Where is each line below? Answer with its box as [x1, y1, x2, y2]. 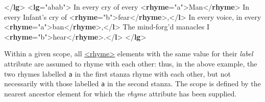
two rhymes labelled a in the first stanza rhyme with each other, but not [4, 68, 231, 79]
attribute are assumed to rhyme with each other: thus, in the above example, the [4, 58, 257, 69]
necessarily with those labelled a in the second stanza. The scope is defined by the [4, 78, 261, 89]
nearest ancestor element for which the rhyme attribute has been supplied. [4, 88, 237, 98]
